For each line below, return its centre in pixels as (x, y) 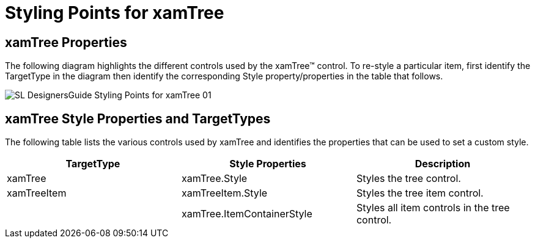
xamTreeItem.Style (224, 193)
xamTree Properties (66, 42)
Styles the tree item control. (420, 193)
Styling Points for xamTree (115, 13)
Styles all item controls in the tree (433, 208)
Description (443, 164)
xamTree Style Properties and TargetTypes (138, 118)
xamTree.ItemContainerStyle (247, 214)
